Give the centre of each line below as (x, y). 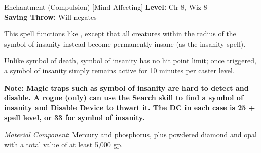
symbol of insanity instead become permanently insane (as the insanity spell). (125, 43)
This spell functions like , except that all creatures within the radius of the (120, 34)
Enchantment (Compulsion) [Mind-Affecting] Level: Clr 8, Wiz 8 (106, 7)
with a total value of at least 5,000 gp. (64, 144)
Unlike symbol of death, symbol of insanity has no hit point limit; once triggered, (130, 61)
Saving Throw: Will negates (50, 16)
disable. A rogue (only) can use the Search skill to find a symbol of (124, 98)
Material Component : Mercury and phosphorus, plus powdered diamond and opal (130, 134)
